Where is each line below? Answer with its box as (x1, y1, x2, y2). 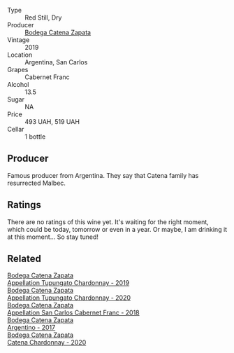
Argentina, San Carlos (24, 58, 88, 66)
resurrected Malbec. (7, 179, 66, 187)
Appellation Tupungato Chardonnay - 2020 (7, 293, 131, 302)
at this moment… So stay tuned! (7, 233, 99, 241)
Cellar (7, 125, 24, 133)
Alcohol (7, 81, 29, 88)
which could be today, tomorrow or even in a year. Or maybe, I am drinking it (7, 225, 228, 233)
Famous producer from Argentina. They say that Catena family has (7, 171, 199, 179)
